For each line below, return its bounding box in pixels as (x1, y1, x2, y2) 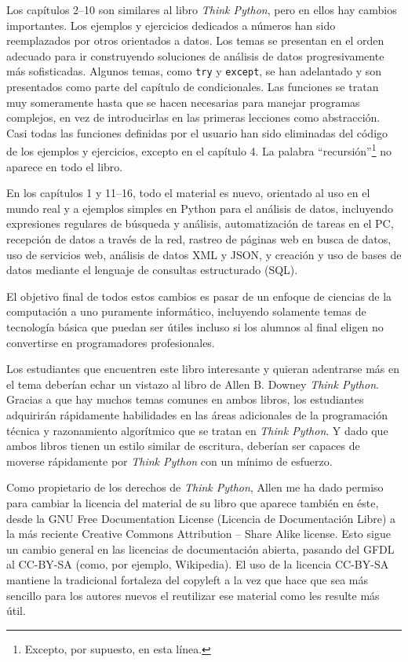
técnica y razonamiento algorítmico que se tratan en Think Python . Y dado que (6, 422, 388, 438)
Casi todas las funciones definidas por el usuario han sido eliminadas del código (6, 124, 388, 141)
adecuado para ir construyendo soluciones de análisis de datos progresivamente (6, 47, 384, 64)
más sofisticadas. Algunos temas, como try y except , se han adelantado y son (6, 63, 382, 79)
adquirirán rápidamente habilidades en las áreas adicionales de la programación (6, 406, 388, 422)
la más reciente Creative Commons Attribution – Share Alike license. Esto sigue (6, 525, 391, 542)
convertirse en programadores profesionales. (6, 334, 215, 350)
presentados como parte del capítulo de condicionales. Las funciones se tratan (6, 79, 379, 95)
